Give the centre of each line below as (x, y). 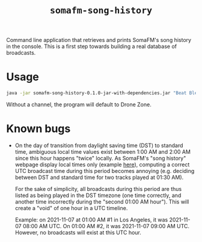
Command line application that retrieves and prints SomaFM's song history (99, 40)
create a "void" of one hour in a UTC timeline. (71, 208)
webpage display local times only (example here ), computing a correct (102, 165)
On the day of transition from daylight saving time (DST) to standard (99, 145)
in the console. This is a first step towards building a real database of (92, 46)
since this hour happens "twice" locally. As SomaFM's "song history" (100, 158)
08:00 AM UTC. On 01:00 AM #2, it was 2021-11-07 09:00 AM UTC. (106, 226)
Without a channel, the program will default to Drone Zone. (79, 104)
